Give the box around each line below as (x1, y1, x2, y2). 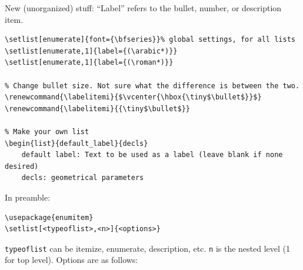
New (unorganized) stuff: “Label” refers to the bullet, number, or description (5, 2, 282, 14)
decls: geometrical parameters (21, 174, 144, 182)
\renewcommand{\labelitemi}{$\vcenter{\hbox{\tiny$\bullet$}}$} (5, 93, 262, 102)
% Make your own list (5, 127, 89, 136)
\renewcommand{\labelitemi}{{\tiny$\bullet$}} (5, 104, 190, 113)
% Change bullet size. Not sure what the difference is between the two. (5, 81, 300, 90)
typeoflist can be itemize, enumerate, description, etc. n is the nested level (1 (5, 242, 291, 254)
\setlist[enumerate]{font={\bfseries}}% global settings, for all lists (5, 35, 295, 44)
